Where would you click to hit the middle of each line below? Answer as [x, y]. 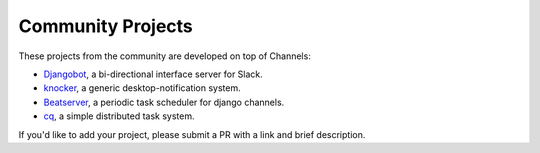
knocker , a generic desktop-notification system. [142, 88]
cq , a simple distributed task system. [119, 116]
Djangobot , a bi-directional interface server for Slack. [153, 74]
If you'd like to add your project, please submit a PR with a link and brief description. [192, 134]
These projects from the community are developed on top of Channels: [165, 56]
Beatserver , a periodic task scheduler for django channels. [164, 102]
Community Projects [106, 26]
